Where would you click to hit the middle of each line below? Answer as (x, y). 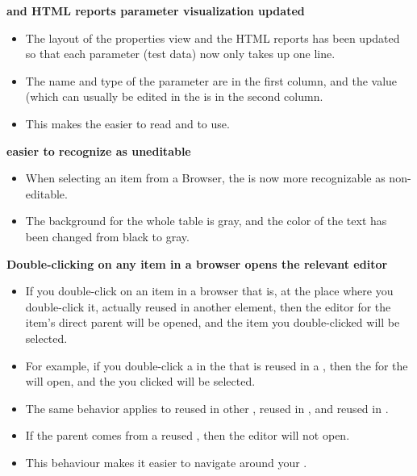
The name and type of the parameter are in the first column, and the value (211, 80)
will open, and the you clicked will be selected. (140, 381)
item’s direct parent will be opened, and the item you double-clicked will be (213, 322)
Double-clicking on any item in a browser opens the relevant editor (197, 263)
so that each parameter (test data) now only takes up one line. (180, 54)
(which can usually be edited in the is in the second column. (174, 96)
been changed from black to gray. (107, 236)
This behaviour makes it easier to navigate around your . (166, 462)
